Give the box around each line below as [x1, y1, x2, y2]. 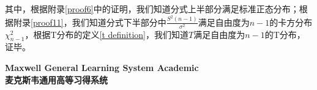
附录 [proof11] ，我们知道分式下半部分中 [13, 15, 166, 28]
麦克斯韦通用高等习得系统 [5, 73, 108, 86]
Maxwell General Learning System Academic [5, 61, 199, 74]
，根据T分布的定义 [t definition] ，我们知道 [24, 28, 188, 40]
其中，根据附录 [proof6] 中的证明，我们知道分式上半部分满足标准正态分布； [5, 2, 299, 15]
